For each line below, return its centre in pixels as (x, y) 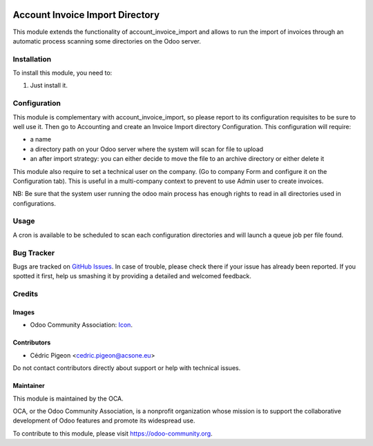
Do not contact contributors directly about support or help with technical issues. (127, 368)
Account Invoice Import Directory (86, 15)
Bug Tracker (34, 253)
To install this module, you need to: (63, 73)
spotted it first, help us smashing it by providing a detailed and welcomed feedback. (132, 276)
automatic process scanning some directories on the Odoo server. (107, 41)
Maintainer (29, 386)
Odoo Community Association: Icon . (81, 325)
